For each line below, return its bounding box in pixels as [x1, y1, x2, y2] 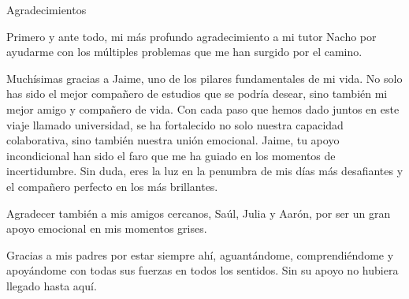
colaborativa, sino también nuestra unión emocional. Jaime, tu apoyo [6, 132, 340, 148]
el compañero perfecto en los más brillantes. [6, 178, 218, 194]
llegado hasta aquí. [6, 277, 97, 293]
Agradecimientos [6, 2, 87, 17]
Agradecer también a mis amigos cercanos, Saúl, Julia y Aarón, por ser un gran [6, 204, 391, 221]
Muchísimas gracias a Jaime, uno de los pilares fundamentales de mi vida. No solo [6, 69, 403, 86]
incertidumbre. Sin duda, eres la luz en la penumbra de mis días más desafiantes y [6, 163, 403, 179]
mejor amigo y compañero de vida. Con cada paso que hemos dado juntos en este [6, 100, 400, 117]
